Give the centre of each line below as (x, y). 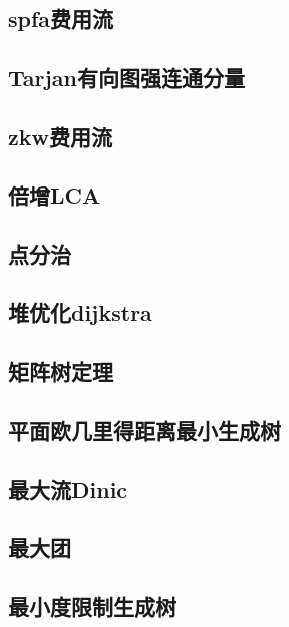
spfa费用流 (61, 18)
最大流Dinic (68, 488)
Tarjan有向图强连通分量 (127, 77)
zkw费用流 (60, 135)
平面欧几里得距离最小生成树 (144, 429)
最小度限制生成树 (92, 606)
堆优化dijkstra (80, 312)
